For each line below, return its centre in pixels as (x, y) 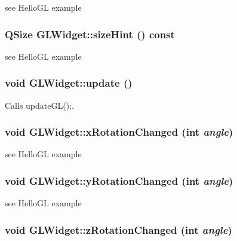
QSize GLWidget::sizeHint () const (90, 34)
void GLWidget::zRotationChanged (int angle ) (119, 229)
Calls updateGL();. (39, 105)
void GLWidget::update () (69, 83)
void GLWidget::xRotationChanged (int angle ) (119, 132)
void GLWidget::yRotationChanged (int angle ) (119, 180)
